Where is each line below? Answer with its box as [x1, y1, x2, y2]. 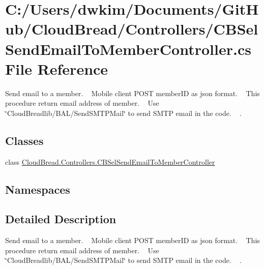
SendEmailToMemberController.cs [5, 38, 251, 59]
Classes [5, 132, 44, 148]
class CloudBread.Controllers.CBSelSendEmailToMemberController [5, 156, 215, 167]
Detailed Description [5, 211, 116, 227]
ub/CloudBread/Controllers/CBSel [5, 18, 258, 39]
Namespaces [5, 181, 70, 197]
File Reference [5, 58, 108, 79]
